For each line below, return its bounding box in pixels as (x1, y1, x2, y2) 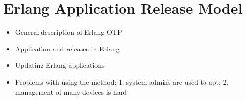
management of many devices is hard (15, 86, 127, 97)
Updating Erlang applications (15, 60, 105, 70)
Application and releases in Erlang (15, 43, 120, 53)
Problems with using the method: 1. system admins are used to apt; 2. (15, 76, 229, 87)
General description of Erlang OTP (15, 27, 122, 37)
